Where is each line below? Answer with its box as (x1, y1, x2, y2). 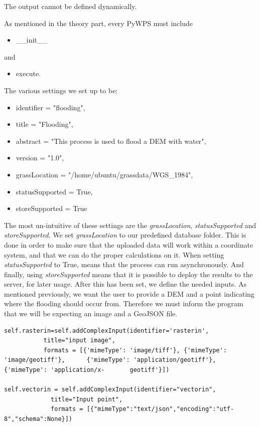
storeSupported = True (16, 203, 87, 214)
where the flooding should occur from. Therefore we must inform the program (4, 298, 243, 309)
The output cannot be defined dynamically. (4, 1, 137, 11)
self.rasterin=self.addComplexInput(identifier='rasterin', (4, 327, 209, 334)
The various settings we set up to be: (4, 85, 118, 95)
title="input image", (43, 337, 115, 344)
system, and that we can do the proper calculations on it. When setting (4, 249, 224, 260)
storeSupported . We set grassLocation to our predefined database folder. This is (4, 230, 246, 240)
